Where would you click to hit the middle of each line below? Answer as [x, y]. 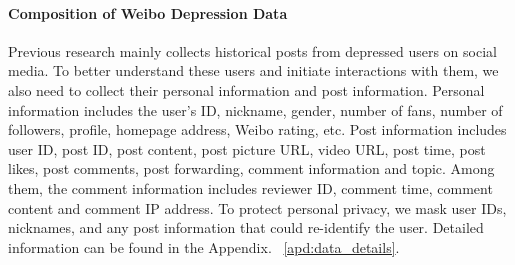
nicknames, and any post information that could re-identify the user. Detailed [246, 227]
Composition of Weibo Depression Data [148, 12]
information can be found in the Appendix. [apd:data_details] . [204, 246]
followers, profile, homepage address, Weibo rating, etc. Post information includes [257, 129]
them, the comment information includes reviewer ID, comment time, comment [250, 187]
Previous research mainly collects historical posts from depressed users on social [252, 50]
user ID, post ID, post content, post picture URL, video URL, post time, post [247, 148]
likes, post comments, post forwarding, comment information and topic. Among [251, 168]
